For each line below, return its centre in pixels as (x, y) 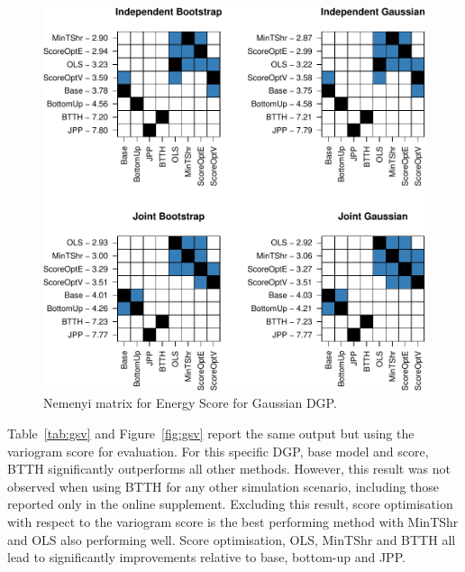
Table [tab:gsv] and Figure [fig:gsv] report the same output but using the (211, 434)
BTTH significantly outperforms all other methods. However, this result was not (229, 469)
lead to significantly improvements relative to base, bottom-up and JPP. (206, 557)
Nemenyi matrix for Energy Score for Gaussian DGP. (190, 403)
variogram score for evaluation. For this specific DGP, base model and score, (218, 451)
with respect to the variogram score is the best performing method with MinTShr (233, 522)
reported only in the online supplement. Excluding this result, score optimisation (230, 504)
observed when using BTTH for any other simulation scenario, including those (223, 486)
